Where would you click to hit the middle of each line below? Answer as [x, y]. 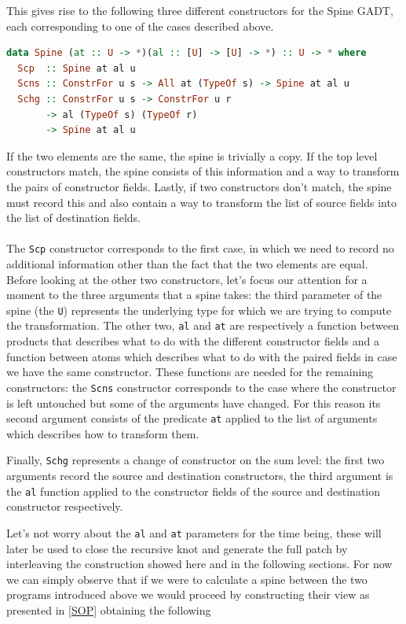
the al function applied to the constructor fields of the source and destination [194, 491]
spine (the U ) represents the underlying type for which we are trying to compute [199, 310]
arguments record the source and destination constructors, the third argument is [200, 475]
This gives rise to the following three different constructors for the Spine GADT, [200, 10]
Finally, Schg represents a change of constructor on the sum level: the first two [196, 460]
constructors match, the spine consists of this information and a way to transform [203, 171]
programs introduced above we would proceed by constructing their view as [188, 594]
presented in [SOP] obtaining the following [109, 609]
